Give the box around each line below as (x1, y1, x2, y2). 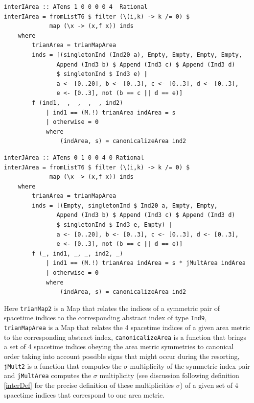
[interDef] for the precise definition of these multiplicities (4, 379, 174, 390)
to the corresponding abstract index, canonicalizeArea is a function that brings (4, 332, 247, 342)
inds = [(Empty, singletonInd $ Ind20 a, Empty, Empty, (32, 202, 218, 209)
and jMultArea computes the (4, 370, 92, 380)
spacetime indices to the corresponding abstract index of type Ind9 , (4, 312, 207, 323)
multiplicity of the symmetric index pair (130, 360, 250, 371)
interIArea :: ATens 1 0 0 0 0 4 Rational (4, 3, 148, 10)
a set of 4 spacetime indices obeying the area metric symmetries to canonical (4, 341, 234, 352)
